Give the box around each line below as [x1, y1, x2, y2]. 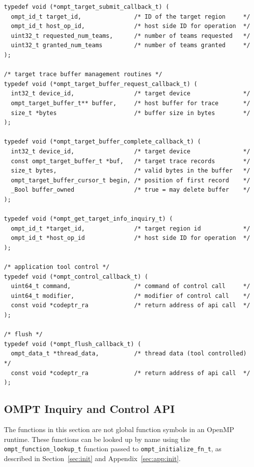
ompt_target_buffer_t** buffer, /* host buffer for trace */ [11, 99, 251, 107]
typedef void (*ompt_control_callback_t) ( [4, 273, 148, 280]
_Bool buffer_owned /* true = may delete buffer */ [11, 186, 251, 194]
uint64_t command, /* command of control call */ [11, 283, 251, 290]
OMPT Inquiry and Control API [4, 401, 175, 416]
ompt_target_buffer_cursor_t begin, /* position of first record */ [11, 176, 251, 184]
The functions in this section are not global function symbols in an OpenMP [4, 424, 234, 434]
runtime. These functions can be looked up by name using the [4, 434, 191, 444]
